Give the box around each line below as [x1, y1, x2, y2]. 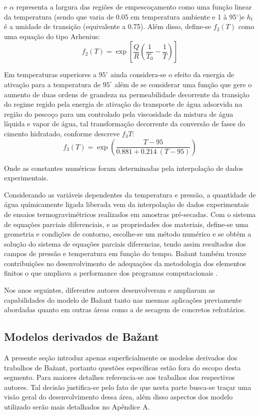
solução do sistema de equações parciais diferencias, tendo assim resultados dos [4, 238, 246, 249]
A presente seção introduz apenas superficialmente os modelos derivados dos [4, 352, 237, 363]
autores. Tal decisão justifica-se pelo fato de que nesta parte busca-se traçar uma [4, 381, 251, 392]
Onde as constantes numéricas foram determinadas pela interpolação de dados [4, 162, 243, 173]
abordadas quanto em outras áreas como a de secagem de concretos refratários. [4, 304, 246, 315]
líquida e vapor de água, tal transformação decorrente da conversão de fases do [4, 118, 245, 129]
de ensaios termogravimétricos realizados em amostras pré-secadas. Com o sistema [4, 209, 256, 219]
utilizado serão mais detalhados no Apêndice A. [4, 401, 150, 412]
